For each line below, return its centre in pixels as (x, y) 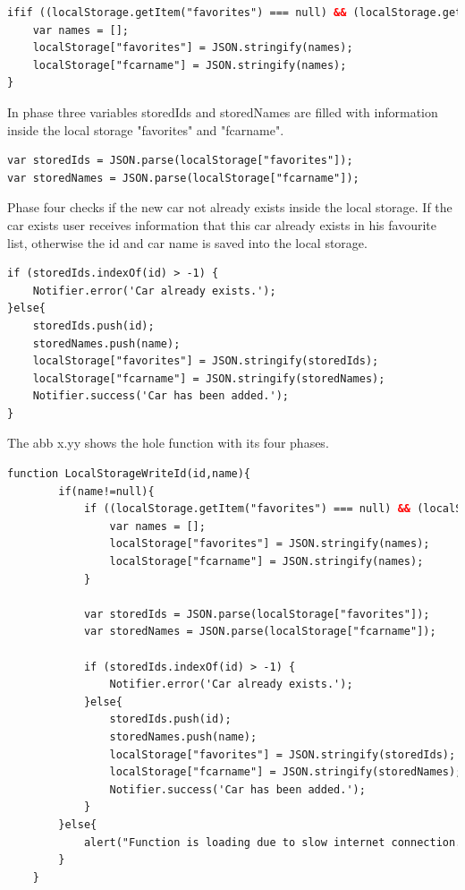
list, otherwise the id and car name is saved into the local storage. (187, 242)
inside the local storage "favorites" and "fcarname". (146, 129)
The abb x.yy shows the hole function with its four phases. (168, 443)
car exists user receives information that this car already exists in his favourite (222, 224)
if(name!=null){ (106, 491)
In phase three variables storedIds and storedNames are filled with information (223, 111)
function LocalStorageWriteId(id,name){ (129, 474)
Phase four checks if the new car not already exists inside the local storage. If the (230, 207)
